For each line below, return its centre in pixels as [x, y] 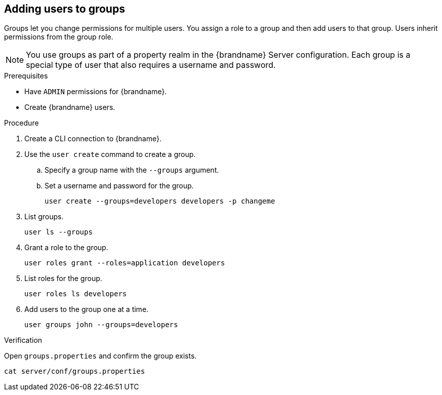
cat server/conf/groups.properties [75, 371]
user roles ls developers [76, 294]
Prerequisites [26, 76]
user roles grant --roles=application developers [125, 263]
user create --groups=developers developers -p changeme [160, 201]
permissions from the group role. [59, 37]
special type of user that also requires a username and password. [151, 65]
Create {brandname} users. [70, 107]
